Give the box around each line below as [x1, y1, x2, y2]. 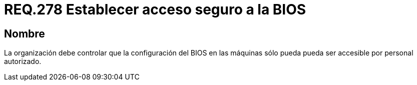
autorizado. [4, 57, 42, 66]
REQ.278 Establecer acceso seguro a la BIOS [4, 1, 306, 18]
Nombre [4, 27, 45, 40]
